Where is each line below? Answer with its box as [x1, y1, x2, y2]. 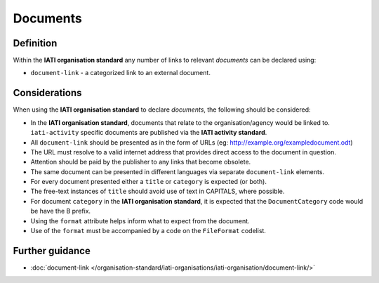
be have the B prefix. [30, 207, 91, 216]
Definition [13, 37, 58, 49]
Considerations [13, 87, 82, 99]
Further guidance [13, 244, 91, 256]
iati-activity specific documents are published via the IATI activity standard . [30, 129, 267, 137]
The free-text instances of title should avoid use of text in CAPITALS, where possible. [30, 187, 285, 196]
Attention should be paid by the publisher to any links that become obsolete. [30, 158, 251, 166]
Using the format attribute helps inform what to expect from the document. [30, 216, 250, 225]
